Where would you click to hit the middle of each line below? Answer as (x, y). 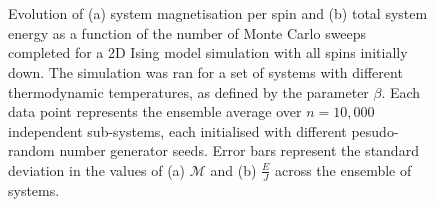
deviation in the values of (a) (97, 169)
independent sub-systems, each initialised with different (177, 130)
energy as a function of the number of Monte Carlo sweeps (187, 32)
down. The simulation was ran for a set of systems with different (205, 71)
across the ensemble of (343, 169)
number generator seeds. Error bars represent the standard (239, 150)
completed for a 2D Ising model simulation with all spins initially (208, 52)
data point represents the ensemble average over (155, 111)
